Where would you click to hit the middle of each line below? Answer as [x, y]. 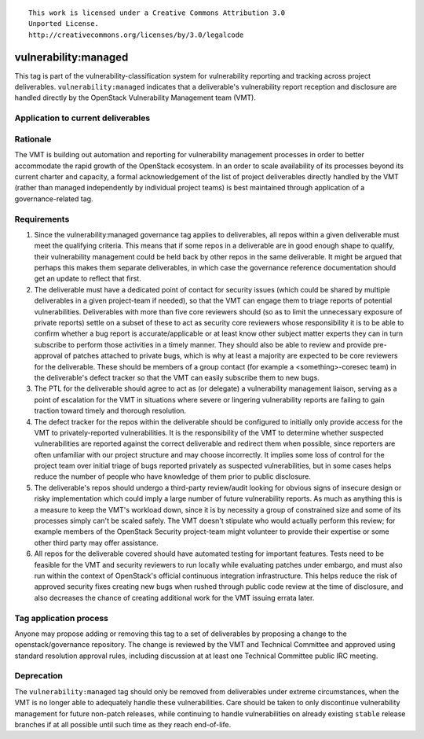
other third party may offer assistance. [96, 542]
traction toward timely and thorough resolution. [110, 411]
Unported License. [64, 24]
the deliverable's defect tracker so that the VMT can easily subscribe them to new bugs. [177, 377]
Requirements [42, 219]
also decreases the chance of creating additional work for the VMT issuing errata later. [174, 597]
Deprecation [38, 676]
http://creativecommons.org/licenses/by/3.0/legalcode [136, 35]
